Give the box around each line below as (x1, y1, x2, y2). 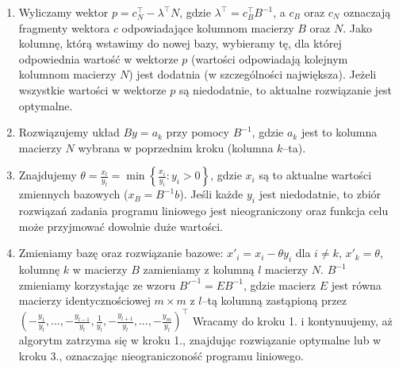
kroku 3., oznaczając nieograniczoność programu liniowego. (18, 348, 304, 363)
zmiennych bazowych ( (18, 186, 129, 202)
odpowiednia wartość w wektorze (18, 50, 178, 67)
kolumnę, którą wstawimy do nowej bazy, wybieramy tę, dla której (18, 35, 342, 52)
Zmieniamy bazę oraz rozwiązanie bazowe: (18, 244, 224, 261)
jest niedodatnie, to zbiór (259, 186, 382, 202)
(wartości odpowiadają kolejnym (190, 50, 348, 67)
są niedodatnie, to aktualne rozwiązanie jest (178, 81, 393, 98)
